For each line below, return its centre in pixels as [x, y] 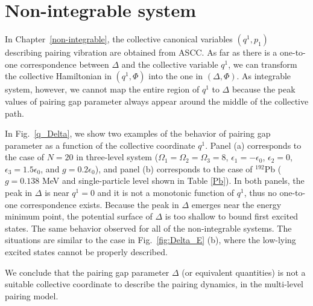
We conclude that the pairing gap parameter [87, 272]
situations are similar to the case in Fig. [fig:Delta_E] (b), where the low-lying [150, 240]
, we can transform [263, 64]
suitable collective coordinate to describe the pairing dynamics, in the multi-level [154, 284]
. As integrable [264, 76]
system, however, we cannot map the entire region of [102, 89]
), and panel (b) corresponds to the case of [174, 168]
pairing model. [32, 295]
